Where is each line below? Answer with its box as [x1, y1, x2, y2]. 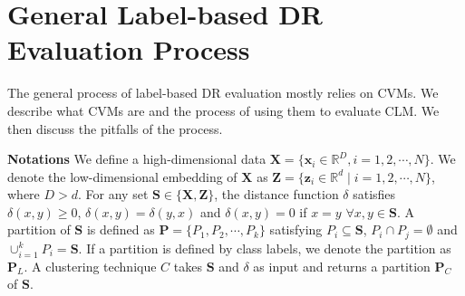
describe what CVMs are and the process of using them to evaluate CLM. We [7, 100, 440, 119]
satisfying [269, 220, 323, 239]
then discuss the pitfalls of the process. [7, 119, 223, 138]
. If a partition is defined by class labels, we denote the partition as [78, 238, 451, 257]
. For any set [78, 185, 149, 204]
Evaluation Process [7, 31, 250, 68]
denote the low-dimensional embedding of [7, 167, 237, 186]
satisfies [353, 185, 396, 204]
